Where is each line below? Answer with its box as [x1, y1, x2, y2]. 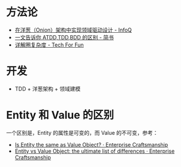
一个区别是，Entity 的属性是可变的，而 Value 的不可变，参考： [6, 129, 158, 136]
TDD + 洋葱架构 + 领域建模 [14, 85, 81, 92]
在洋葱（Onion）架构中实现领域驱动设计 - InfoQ [14, 26, 132, 33]
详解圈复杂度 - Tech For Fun [14, 41, 85, 48]
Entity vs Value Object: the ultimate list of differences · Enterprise [14, 147, 175, 154]
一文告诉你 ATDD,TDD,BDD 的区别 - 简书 [14, 33, 114, 41]
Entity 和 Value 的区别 [6, 109, 114, 122]
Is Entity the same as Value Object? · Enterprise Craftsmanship [14, 141, 168, 148]
